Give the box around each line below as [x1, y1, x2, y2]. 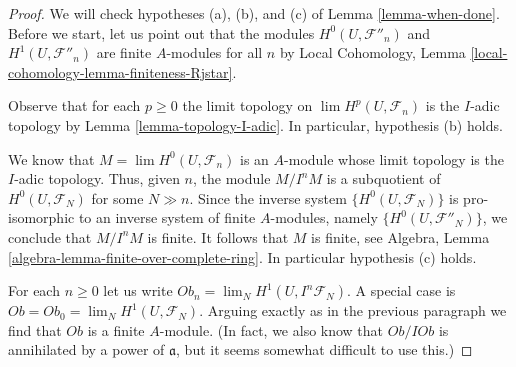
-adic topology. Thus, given [14, 168, 180, 189]
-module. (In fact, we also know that [159, 319, 384, 340]
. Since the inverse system [189, 187, 347, 208]
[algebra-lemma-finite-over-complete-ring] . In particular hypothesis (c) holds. [8, 246, 477, 267]
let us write [103, 280, 173, 301]
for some [91, 187, 144, 208]
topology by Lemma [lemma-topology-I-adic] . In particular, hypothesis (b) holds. [8, 114, 503, 135]
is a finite [87, 319, 145, 340]
